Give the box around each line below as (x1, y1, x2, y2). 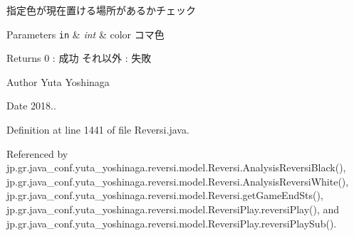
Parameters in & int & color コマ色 (6, 26, 165, 41)
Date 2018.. (6, 98, 56, 113)
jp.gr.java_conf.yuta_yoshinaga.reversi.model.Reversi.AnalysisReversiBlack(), (6, 160, 346, 175)
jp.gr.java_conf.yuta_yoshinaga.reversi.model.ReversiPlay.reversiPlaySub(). (6, 215, 337, 230)
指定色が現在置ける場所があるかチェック (6, 3, 196, 17)
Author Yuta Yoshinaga (6, 74, 110, 89)
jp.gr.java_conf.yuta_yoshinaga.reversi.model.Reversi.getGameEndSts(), (6, 188, 323, 203)
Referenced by (6, 146, 68, 161)
